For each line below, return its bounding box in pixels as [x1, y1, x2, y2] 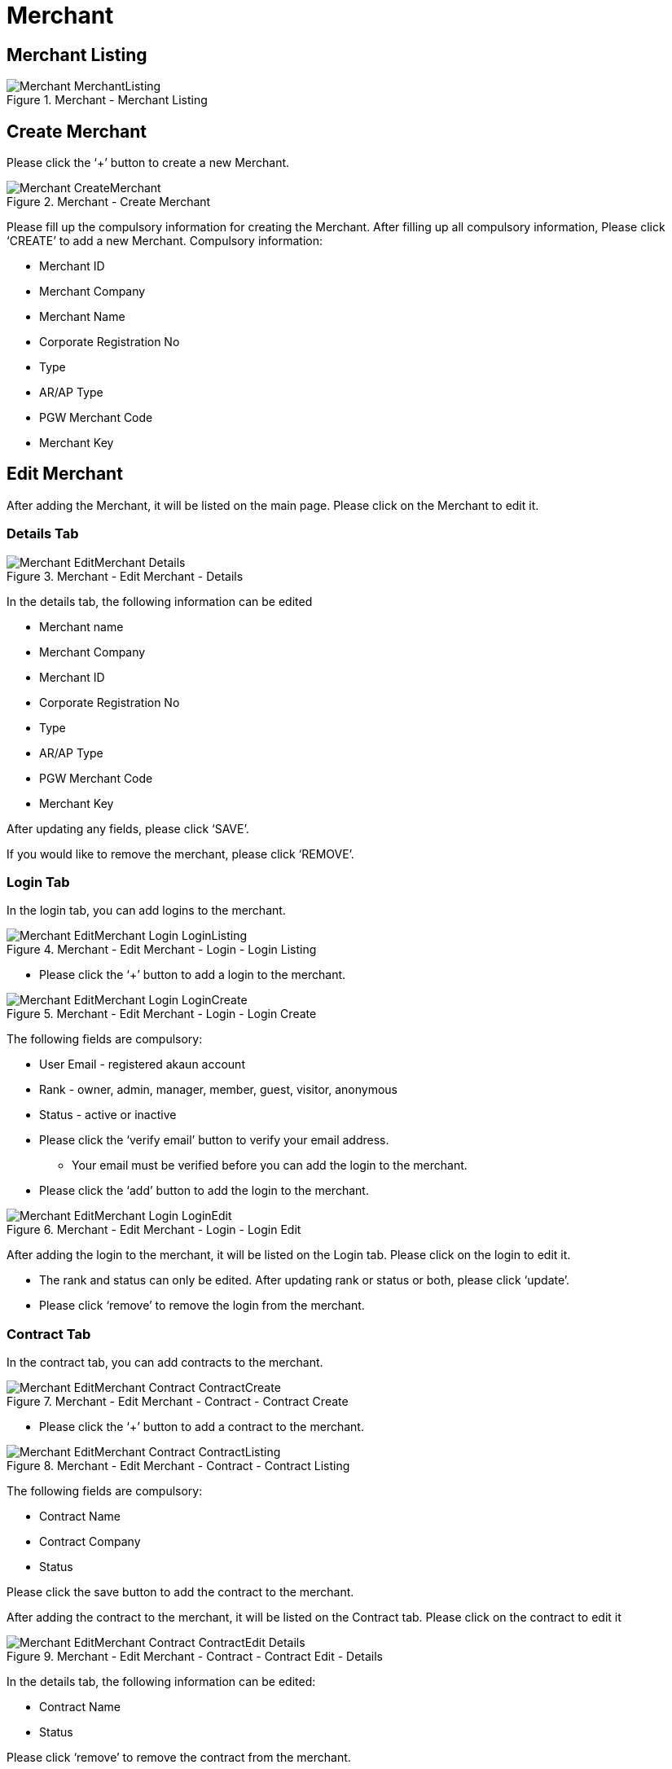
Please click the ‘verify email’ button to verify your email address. [39, 1133, 389, 1148]
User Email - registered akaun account [39, 1057, 245, 1072]
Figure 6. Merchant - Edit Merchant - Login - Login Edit [7, 1222, 301, 1237]
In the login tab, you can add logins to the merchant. [7, 903, 286, 918]
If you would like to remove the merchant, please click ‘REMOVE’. [7, 846, 354, 861]
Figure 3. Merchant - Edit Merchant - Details [7, 568, 244, 583]
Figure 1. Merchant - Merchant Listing [7, 93, 208, 108]
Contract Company [39, 1534, 141, 1549]
